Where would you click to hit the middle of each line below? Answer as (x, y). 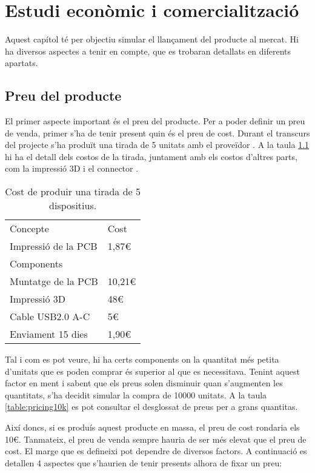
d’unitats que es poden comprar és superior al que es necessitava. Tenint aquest (152, 371)
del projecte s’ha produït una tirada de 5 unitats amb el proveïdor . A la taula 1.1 (157, 145)
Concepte (29, 229)
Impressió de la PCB (54, 246)
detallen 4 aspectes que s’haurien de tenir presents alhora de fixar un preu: (144, 462)
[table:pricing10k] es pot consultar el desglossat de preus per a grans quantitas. (151, 407)
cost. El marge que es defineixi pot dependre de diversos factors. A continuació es (156, 451)
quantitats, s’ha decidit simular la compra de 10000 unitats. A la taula (136, 394)
